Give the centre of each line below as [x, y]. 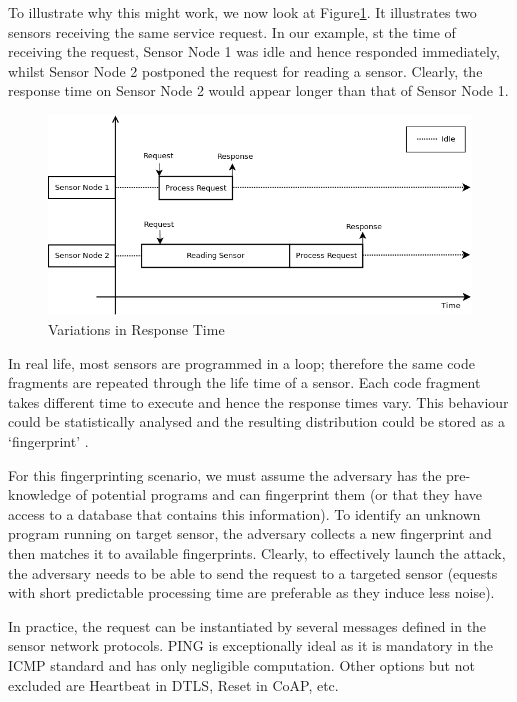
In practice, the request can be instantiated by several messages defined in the [247, 625]
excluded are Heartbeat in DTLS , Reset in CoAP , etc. [173, 684]
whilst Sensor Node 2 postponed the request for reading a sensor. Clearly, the [245, 70]
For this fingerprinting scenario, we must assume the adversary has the [225, 474]
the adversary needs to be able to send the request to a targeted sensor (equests [253, 572]
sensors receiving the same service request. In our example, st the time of [232, 31]
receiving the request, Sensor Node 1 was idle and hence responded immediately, [254, 51]
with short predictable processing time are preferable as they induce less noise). [251, 592]
